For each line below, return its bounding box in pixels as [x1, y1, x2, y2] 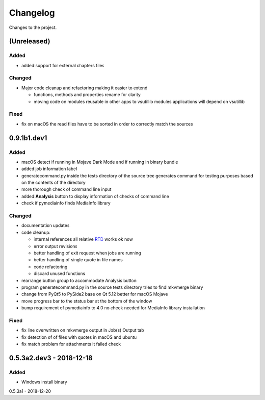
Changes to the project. [9, 25, 57, 30]
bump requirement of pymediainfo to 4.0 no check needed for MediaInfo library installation [21, 305, 205, 311]
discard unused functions [33, 271, 85, 276]
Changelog [9, 7, 55, 18]
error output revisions [33, 243, 78, 249]
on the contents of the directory [21, 179, 86, 186]
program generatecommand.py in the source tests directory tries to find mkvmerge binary [21, 284, 203, 290]
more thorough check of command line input [21, 186, 111, 192]
